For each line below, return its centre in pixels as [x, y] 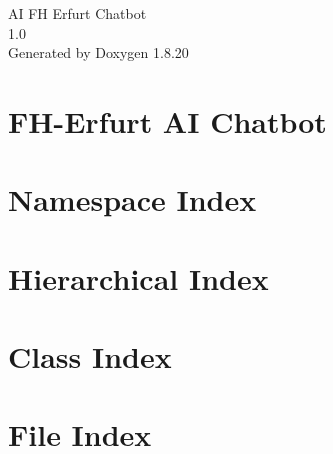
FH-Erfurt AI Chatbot [167, 120]
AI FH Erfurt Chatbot [77, 13]
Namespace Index [132, 199]
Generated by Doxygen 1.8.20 [98, 52]
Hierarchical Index [138, 277]
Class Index [90, 356]
